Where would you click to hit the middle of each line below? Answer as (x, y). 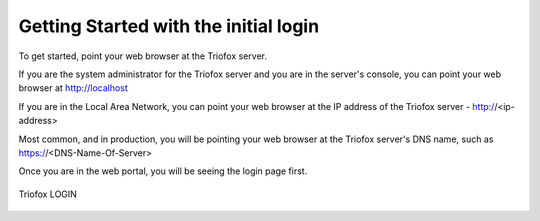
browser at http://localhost (73, 88)
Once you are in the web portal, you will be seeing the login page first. (163, 171)
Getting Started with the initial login (169, 26)
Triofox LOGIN (47, 194)
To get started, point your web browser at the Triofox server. (142, 56)
